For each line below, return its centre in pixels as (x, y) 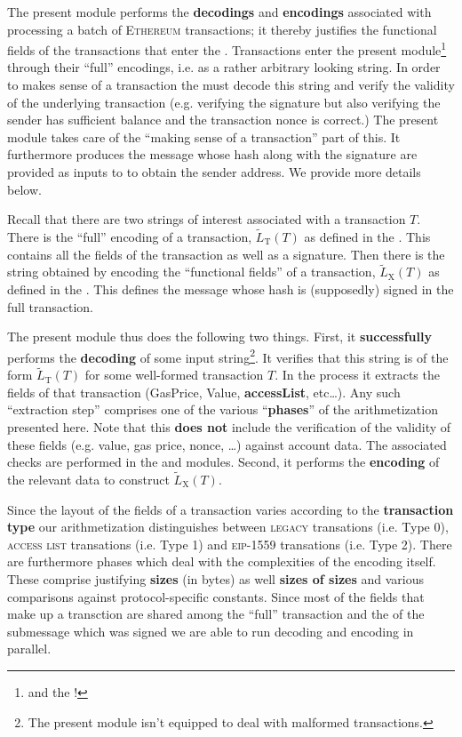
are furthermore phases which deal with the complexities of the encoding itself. (222, 561)
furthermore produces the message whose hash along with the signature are (212, 154)
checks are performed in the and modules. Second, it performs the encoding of (223, 462)
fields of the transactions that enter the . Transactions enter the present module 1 (227, 48)
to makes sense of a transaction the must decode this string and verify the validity (231, 85)
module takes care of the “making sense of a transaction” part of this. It (204, 136)
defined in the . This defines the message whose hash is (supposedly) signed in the (231, 289)
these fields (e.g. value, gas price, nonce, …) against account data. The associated (227, 444)
